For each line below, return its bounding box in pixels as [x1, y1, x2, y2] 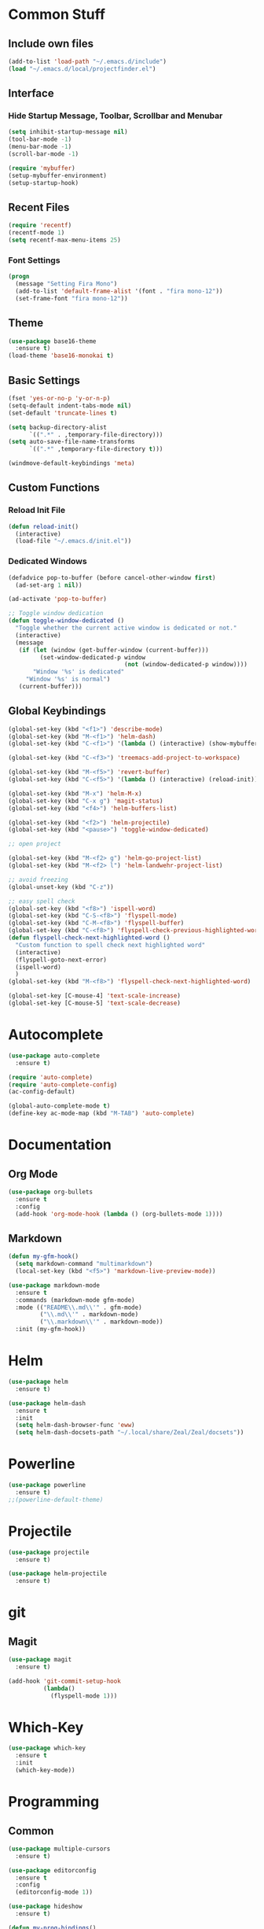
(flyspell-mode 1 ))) [49, 1691, 118, 1700]
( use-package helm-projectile [8, 1569, 108, 1578]
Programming [8, 1793, 100, 1811]
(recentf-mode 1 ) [8, 229, 65, 237]
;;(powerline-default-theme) [8, 1496, 104, 1503]
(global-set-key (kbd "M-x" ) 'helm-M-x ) [8, 789, 143, 798]
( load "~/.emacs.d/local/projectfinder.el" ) [8, 65, 156, 72]
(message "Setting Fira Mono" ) [15, 280, 118, 288]
